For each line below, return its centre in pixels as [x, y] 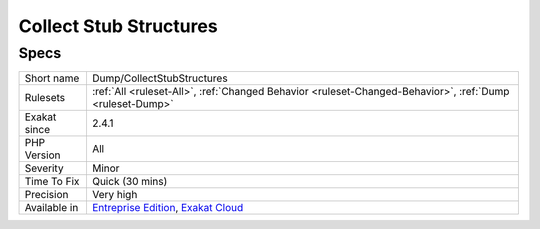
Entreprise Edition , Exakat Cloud [167, 208]
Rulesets [44, 98]
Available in [51, 208]
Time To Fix [52, 182]
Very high [114, 195]
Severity [44, 168]
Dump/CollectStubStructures [160, 78]
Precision [46, 195]
